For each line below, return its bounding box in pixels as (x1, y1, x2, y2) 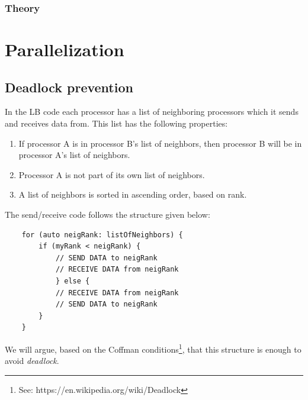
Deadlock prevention (5, 78, 133, 96)
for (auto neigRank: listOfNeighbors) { (21, 230, 183, 239)
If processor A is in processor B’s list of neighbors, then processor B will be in (18, 137, 302, 149)
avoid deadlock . (5, 354, 59, 367)
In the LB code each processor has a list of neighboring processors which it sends (5, 105, 299, 118)
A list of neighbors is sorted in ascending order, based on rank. (18, 188, 247, 201)
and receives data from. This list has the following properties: (5, 117, 228, 130)
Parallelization (5, 37, 124, 62)
